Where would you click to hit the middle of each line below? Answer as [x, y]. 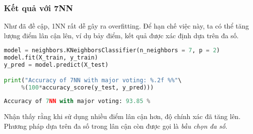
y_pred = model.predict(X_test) [56, 65]
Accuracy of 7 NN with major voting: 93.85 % [77, 101]
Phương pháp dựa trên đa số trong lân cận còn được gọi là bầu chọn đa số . [116, 126]
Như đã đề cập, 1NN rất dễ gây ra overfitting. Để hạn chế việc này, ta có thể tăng [126, 26]
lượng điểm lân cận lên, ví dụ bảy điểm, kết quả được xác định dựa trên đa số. [121, 35]
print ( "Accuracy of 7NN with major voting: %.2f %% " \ [93, 80]
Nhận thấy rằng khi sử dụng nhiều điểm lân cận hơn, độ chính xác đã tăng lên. [122, 116]
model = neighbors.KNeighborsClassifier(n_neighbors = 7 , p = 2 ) [112, 51]
